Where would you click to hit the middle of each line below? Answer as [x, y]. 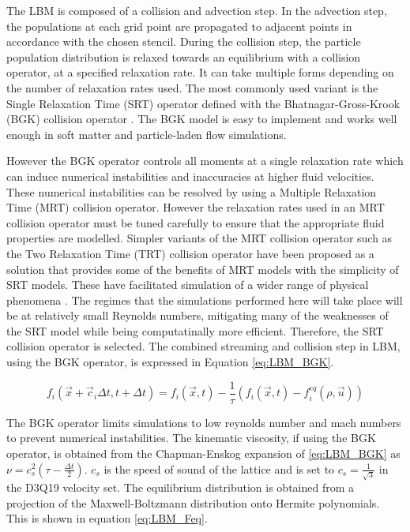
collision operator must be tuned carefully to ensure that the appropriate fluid [196, 222]
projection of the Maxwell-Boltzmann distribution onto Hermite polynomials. [193, 502]
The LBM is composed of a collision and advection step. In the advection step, [197, 10]
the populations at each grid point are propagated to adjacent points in [179, 26]
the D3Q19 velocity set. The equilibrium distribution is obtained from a [181, 487]
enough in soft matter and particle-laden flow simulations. [147, 134]
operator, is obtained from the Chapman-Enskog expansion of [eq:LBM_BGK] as [203, 453]
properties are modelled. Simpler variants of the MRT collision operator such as [199, 238]
